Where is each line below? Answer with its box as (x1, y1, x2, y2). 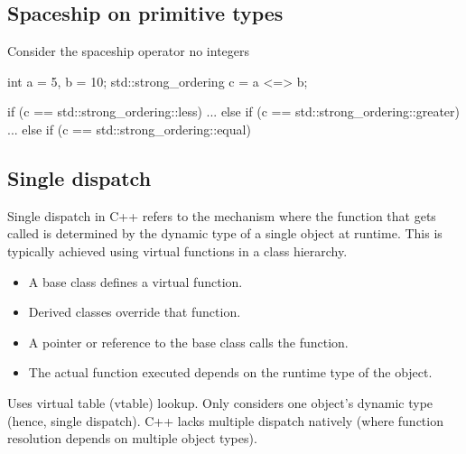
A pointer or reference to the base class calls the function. (28, 332, 349, 351)
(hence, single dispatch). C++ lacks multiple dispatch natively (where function (7, 411, 443, 430)
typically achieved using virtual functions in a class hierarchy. (7, 241, 348, 260)
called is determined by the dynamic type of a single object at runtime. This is (7, 224, 443, 243)
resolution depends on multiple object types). (7, 429, 257, 448)
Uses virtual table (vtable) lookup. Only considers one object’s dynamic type (7, 393, 433, 412)
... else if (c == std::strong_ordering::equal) (7, 119, 251, 138)
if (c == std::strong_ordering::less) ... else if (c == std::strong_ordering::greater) (7, 102, 461, 121)
